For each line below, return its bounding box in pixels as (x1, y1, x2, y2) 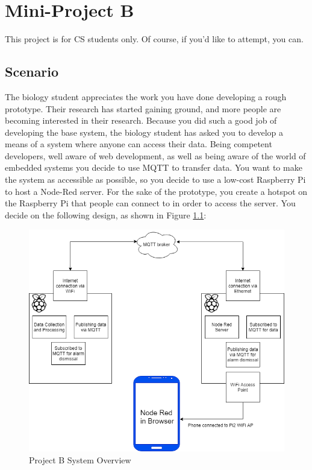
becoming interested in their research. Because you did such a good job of (5, 114, 277, 127)
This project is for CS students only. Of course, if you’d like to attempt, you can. (5, 33, 304, 45)
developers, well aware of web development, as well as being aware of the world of (5, 149, 306, 162)
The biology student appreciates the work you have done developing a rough (5, 90, 287, 103)
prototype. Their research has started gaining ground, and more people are (5, 102, 281, 115)
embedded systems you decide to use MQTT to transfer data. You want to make (5, 161, 302, 174)
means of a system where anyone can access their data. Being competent (5, 138, 272, 150)
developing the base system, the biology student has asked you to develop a (5, 125, 284, 138)
